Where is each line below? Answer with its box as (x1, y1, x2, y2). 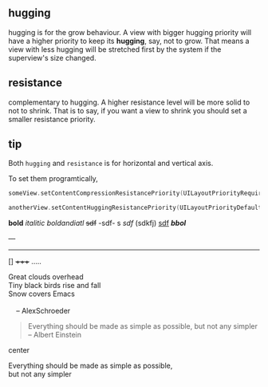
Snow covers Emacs (8, 289, 76, 298)
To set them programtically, (8, 174, 98, 184)
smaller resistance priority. (8, 114, 96, 124)
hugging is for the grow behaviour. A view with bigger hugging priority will (8, 27, 252, 37)
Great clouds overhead (8, 272, 84, 282)
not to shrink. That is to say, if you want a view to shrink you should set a (8, 105, 247, 115)
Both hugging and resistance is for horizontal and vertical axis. (8, 159, 214, 168)
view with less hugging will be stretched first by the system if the (8, 44, 222, 54)
